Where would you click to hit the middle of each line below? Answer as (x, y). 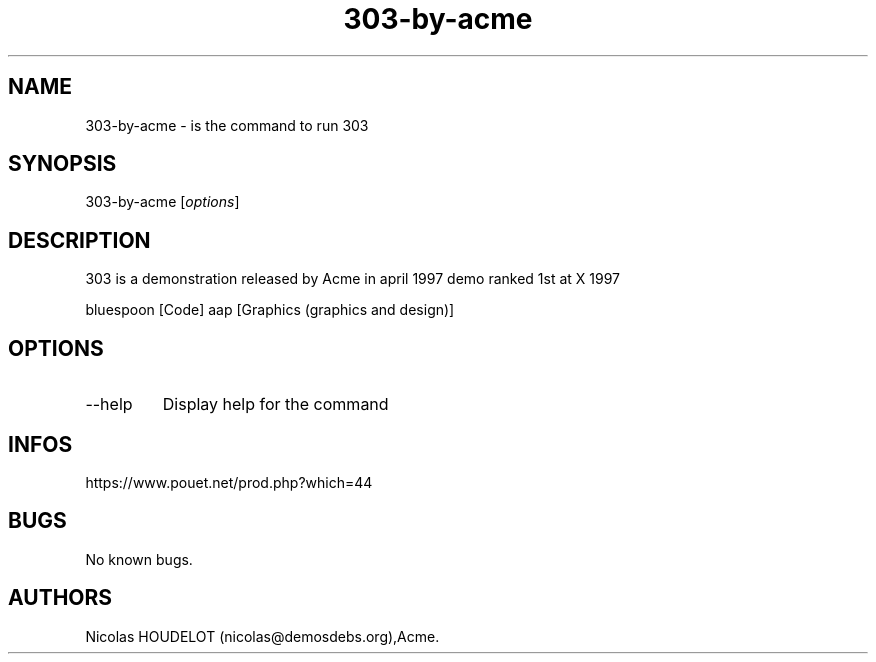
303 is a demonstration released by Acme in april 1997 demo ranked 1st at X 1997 (353, 279)
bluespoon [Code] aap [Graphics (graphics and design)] (270, 310)
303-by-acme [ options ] (162, 202)
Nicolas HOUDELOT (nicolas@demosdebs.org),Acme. (262, 636)
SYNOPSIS (62, 164)
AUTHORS (60, 598)
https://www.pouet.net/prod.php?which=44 (229, 482)
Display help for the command (275, 404)
